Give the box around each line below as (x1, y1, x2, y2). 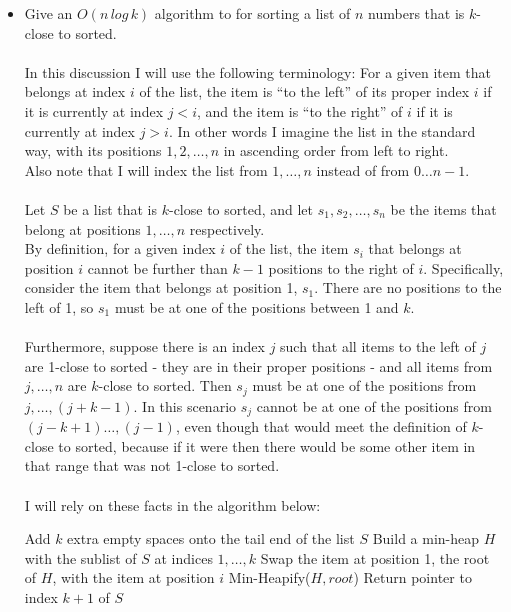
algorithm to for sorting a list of (154, 3, 351, 23)
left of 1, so (24, 296, 94, 317)
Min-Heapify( (228, 567, 311, 588)
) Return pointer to (353, 567, 472, 588)
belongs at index (24, 81, 126, 102)
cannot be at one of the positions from (256, 395, 492, 416)
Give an (24, 3, 73, 23)
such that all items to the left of (280, 336, 476, 357)
